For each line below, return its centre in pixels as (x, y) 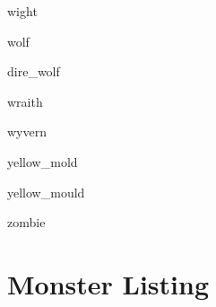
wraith (25, 101)
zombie (26, 222)
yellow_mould (46, 192)
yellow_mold (43, 161)
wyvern (27, 132)
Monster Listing (108, 283)
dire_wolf (34, 71)
